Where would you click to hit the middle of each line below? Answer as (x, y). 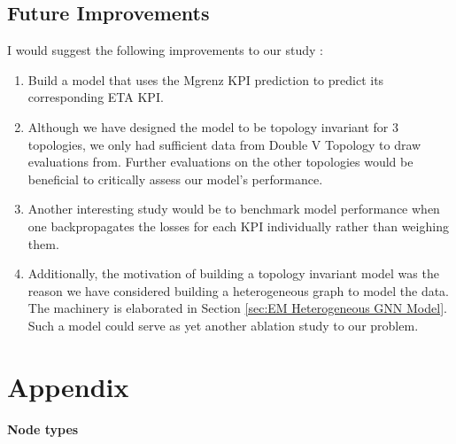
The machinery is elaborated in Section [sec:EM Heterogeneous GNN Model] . (237, 308)
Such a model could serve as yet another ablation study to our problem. (223, 325)
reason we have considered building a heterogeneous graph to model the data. (239, 290)
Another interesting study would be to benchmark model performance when (234, 209)
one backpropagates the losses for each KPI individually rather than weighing (238, 226)
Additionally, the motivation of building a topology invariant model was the (233, 273)
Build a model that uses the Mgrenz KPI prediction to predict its (206, 79)
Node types (43, 428)
